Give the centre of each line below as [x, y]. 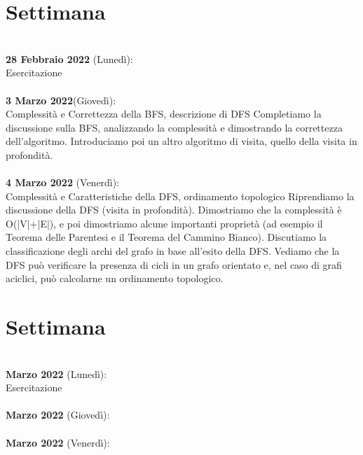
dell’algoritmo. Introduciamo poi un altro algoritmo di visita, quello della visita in [181, 141]
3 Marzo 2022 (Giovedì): [61, 100]
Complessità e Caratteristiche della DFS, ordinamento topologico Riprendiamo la [180, 196]
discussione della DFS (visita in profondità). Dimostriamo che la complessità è [174, 210]
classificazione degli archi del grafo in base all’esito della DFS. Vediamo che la [173, 251]
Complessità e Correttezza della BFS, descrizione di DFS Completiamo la [164, 114]
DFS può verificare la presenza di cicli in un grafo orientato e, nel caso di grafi [174, 264]
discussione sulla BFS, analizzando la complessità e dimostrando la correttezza [174, 127]
